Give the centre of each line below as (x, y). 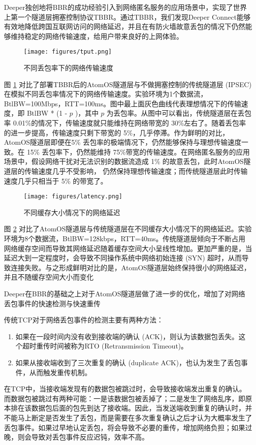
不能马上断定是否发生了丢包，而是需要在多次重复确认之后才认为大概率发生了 (128, 417)
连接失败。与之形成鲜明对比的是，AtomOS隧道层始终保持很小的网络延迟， (130, 267)
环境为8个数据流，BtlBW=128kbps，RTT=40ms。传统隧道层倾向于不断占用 (125, 238)
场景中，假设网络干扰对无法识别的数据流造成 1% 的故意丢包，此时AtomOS (124, 161)
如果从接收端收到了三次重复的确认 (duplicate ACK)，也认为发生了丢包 (128, 362)
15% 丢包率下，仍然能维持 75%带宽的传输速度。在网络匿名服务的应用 (138, 151)
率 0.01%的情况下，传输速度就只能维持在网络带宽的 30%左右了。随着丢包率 (125, 123)
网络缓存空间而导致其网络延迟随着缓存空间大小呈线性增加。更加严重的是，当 (128, 248)
